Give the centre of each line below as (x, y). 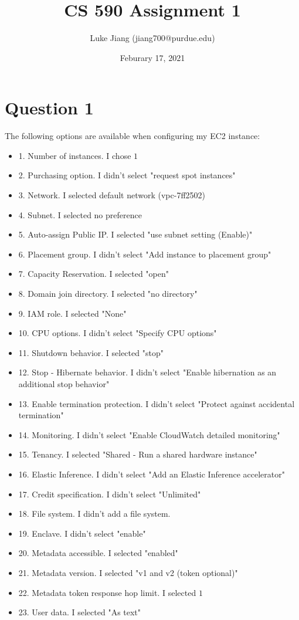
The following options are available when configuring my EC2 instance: (132, 136)
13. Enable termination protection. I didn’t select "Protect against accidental (157, 403)
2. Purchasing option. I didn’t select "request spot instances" (127, 175)
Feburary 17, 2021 (152, 57)
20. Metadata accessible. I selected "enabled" (98, 553)
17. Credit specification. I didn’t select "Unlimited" (110, 494)
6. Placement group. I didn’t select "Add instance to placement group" (145, 254)
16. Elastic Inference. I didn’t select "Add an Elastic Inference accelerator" (152, 474)
